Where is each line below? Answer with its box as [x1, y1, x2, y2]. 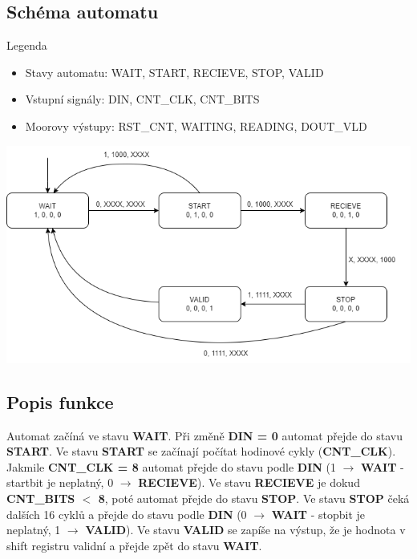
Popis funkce [6, 389, 114, 414]
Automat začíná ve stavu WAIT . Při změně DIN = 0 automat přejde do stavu [6, 427, 403, 444]
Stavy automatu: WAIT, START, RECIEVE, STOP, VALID [25, 63, 324, 80]
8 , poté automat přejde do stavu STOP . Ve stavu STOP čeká [98, 490, 410, 507]
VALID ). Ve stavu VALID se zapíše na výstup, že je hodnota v [85, 521, 406, 538]
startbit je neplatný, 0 [6, 474, 114, 491]
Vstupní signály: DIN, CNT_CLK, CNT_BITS [25, 91, 260, 107]
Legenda [6, 37, 47, 54]
